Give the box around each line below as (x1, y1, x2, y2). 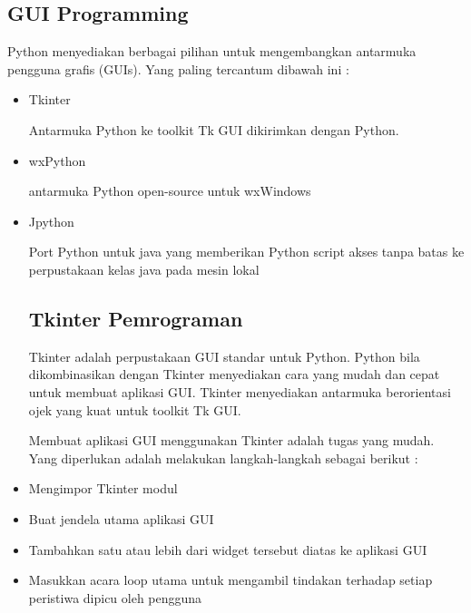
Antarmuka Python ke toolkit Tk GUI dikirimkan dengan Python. (28, 120, 399, 139)
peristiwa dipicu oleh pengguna (28, 588, 202, 607)
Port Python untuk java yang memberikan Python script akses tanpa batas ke (28, 242, 465, 261)
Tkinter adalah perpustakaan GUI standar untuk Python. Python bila (28, 346, 420, 365)
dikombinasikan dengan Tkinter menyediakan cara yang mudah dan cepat (28, 365, 440, 384)
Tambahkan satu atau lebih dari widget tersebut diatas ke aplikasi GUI (28, 540, 427, 559)
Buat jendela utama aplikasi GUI (28, 509, 214, 528)
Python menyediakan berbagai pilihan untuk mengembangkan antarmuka (7, 42, 417, 61)
